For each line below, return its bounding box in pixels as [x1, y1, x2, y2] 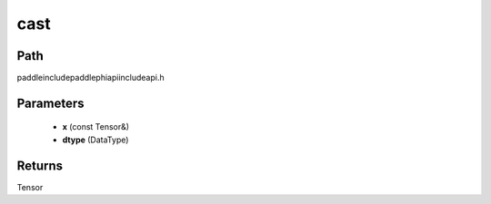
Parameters [16, 95, 85, 111]
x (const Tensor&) [62, 121, 130, 132]
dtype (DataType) [62, 134, 129, 145]
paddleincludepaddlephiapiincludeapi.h [16, 73, 165, 83]
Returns [16, 158, 64, 173]
